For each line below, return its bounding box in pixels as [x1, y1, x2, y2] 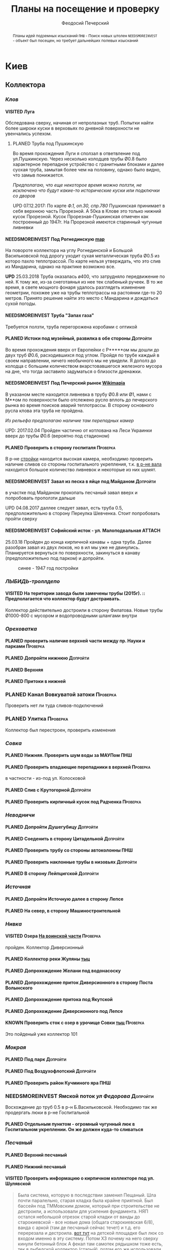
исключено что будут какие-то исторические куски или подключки [12, 187, 160, 194]
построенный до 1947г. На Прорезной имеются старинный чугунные [12, 219, 162, 225]
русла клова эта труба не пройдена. [5, 407, 84, 414]
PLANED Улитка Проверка [5, 715, 69, 722]
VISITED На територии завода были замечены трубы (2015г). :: [5, 590, 146, 597]
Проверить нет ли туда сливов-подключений [5, 702, 104, 709]
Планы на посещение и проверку [11, 3, 160, 15]
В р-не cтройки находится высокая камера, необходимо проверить [5, 456, 153, 462]
